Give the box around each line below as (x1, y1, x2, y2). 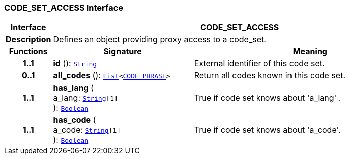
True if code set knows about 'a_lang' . (194, 93, 341, 103)
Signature (103, 46, 142, 57)
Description (6, 34, 51, 45)
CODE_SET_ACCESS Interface (4, 3, 124, 13)
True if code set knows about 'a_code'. (194, 125, 341, 135)
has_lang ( (53, 83, 94, 93)
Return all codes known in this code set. (194, 70, 345, 81)
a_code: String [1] (53, 125, 121, 135)
